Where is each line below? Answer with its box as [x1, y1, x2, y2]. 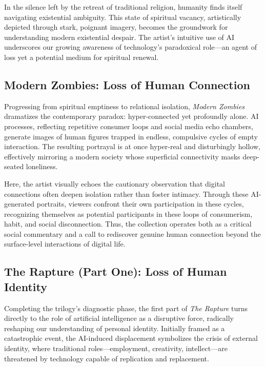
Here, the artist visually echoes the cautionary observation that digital [4, 178, 225, 189]
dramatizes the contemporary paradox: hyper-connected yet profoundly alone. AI [4, 111, 259, 121]
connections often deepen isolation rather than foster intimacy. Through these [4, 188, 249, 199]
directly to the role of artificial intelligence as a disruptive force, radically [4, 313, 234, 323]
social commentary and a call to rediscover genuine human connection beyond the [4, 228, 261, 239]
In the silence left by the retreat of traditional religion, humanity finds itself [4, 2, 242, 12]
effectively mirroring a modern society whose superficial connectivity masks [4, 151, 240, 161]
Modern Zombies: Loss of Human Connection [4, 76, 250, 92]
